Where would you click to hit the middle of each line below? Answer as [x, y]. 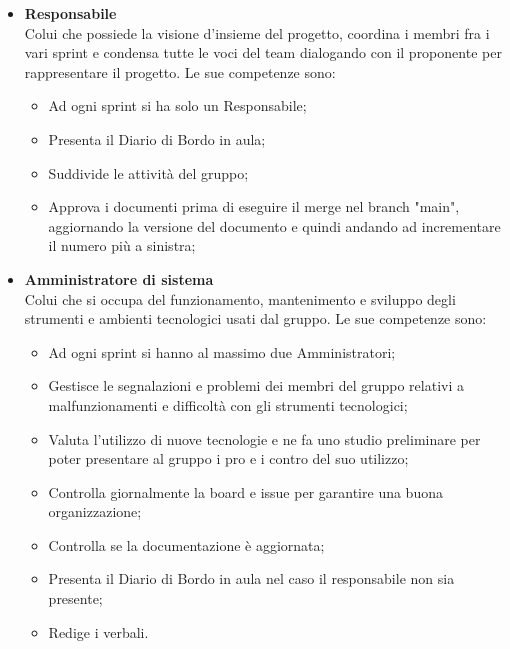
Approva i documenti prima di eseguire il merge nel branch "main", [254, 206]
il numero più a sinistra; [122, 245]
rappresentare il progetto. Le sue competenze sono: [180, 71]
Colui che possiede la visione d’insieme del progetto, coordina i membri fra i [257, 32]
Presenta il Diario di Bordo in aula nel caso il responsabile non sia [251, 578]
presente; [75, 598]
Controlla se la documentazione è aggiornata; [186, 544]
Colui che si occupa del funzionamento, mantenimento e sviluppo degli [240, 298]
